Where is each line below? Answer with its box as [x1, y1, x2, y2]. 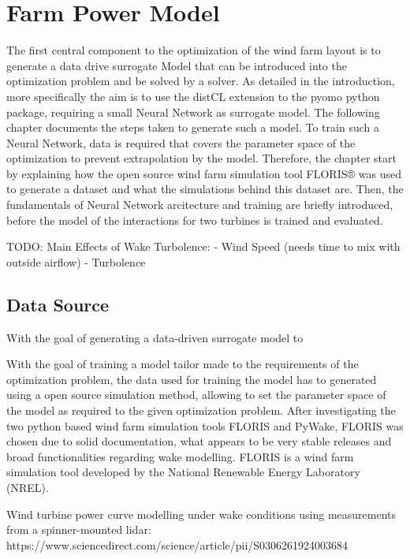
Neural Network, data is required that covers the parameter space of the [6, 134, 356, 151]
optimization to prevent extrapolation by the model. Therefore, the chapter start [6, 150, 397, 166]
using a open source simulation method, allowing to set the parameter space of [6, 386, 386, 403]
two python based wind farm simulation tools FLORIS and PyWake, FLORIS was [6, 417, 404, 434]
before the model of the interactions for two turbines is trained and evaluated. [6, 211, 383, 228]
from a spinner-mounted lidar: [6, 521, 151, 538]
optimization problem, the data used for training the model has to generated [6, 371, 377, 387]
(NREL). [6, 479, 49, 495]
